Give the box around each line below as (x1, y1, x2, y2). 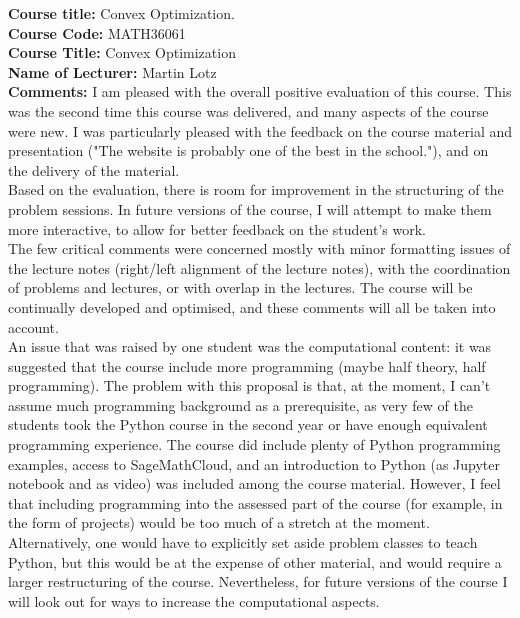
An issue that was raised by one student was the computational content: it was (8, 336, 492, 357)
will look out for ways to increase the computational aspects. (8, 590, 380, 611)
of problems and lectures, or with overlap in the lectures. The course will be (8, 277, 473, 298)
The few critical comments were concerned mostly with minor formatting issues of (8, 238, 511, 259)
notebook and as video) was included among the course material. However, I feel (8, 473, 501, 494)
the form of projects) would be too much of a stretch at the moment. (8, 512, 430, 533)
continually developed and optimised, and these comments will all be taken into (8, 296, 496, 317)
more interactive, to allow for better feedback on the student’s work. (8, 218, 426, 239)
